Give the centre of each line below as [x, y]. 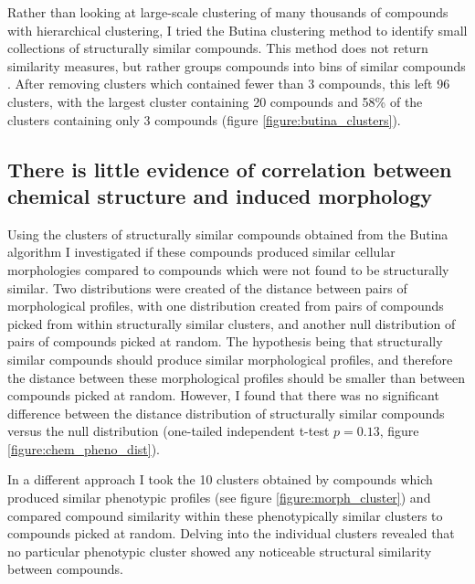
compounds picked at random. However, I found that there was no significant [223, 395]
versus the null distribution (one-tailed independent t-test [169, 431]
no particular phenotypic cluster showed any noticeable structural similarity [220, 551]
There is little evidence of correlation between [230, 169]
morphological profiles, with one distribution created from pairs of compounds [226, 306]
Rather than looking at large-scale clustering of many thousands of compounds [228, 12]
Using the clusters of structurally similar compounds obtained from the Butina [228, 234]
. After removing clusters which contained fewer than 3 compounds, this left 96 [229, 84]
